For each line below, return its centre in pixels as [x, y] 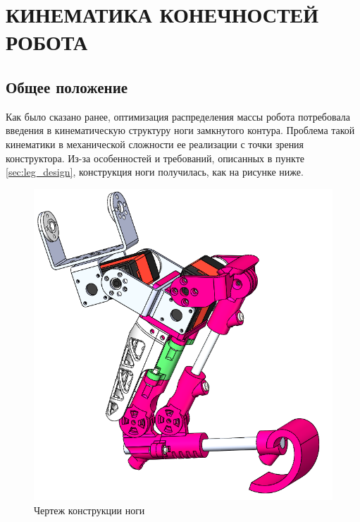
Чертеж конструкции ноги [89, 510]
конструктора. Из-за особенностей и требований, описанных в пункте [155, 158]
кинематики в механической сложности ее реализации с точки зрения [155, 144]
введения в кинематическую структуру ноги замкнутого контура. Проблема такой [180, 130]
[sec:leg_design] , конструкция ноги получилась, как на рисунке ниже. [155, 172]
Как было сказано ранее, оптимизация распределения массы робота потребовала [178, 116]
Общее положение [67, 86]
